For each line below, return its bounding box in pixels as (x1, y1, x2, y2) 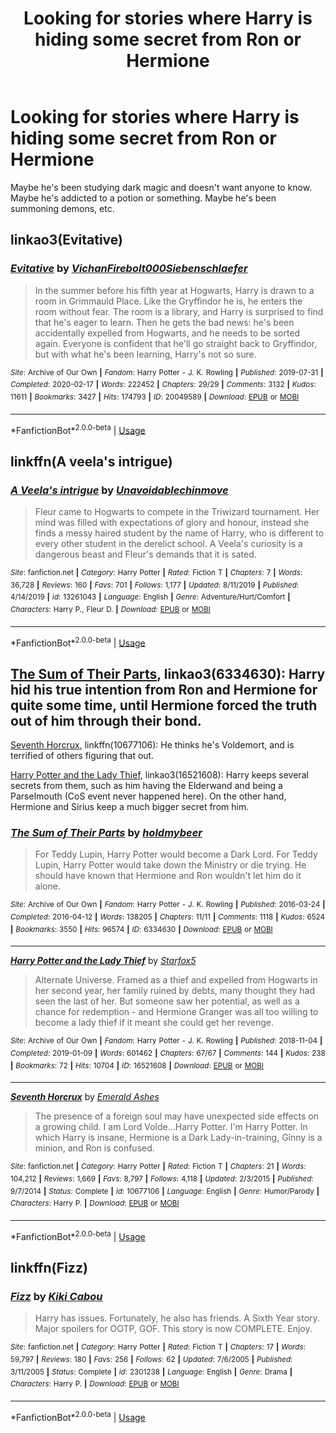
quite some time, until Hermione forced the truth (10, 697, 318, 714)
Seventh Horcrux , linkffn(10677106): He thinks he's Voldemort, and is (10, 739, 295, 751)
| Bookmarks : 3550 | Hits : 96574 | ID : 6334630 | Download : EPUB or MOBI (10, 924, 273, 934)
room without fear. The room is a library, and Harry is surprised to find (34, 305, 324, 317)
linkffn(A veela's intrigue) (10, 453, 173, 470)
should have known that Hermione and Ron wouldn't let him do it (34, 870, 302, 882)
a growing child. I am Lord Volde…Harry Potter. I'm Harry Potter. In (34, 1121, 308, 1133)
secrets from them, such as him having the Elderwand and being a (10, 780, 283, 792)
